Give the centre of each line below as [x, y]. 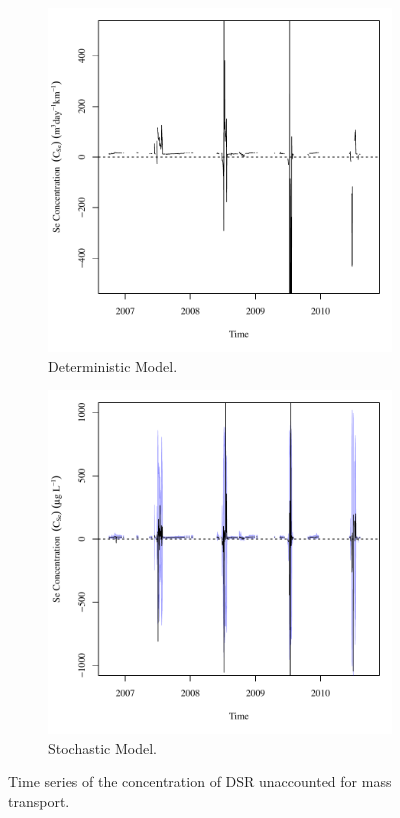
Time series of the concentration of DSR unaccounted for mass [200, 781]
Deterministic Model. [113, 365]
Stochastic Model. [102, 747]
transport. [39, 800]
